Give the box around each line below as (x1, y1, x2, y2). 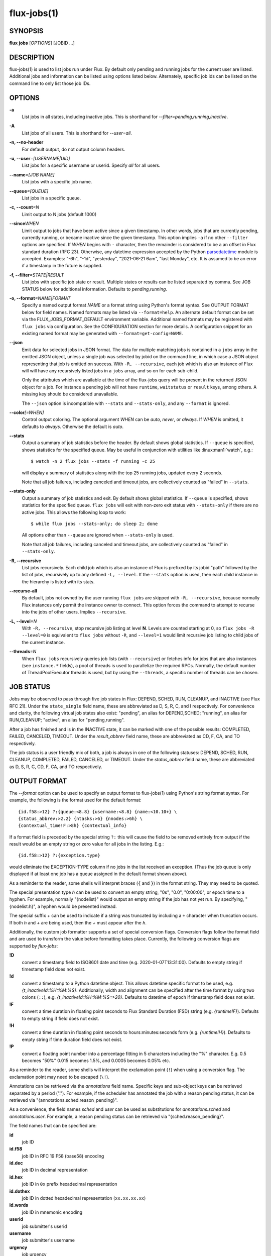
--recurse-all (9, 588, 37, 594)
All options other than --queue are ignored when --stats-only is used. (22, 532, 174, 538)
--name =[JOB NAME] (9, 171, 55, 178)
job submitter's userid (22, 1223, 67, 1229)
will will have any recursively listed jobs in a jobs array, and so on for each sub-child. (22, 367, 199, 374)
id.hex (9, 1174, 23, 1180)
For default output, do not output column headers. (22, 146, 125, 152)
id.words (9, 1202, 29, 1208)
